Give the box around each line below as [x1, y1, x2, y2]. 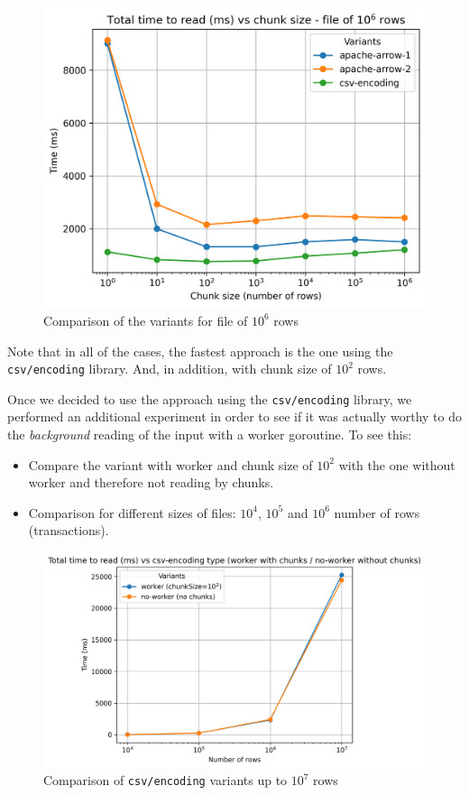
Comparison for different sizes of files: [28, 503, 236, 522]
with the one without [338, 455, 455, 474]
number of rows [334, 503, 420, 522]
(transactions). [28, 521, 109, 540]
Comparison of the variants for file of [43, 310, 248, 329]
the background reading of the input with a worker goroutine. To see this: [7, 425, 412, 443]
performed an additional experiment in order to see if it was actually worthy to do [7, 407, 463, 426]
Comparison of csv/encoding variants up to [43, 771, 288, 790]
